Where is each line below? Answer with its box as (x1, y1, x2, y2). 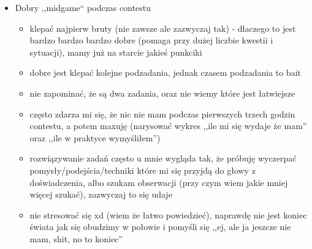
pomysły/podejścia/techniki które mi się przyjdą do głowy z (29, 163, 256, 176)
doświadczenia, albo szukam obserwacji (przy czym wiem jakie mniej (29, 176, 288, 188)
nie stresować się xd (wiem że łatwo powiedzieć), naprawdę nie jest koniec (29, 208, 307, 221)
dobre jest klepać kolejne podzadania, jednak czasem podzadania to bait (29, 66, 301, 79)
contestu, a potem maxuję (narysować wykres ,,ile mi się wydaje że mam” (29, 119, 307, 132)
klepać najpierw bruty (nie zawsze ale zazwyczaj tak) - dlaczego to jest (29, 21, 296, 34)
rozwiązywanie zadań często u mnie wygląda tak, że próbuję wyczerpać (29, 152, 297, 165)
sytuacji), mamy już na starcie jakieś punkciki (29, 45, 202, 58)
